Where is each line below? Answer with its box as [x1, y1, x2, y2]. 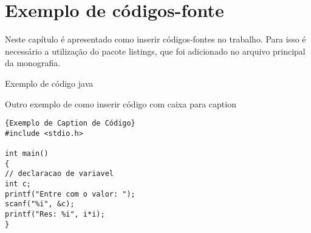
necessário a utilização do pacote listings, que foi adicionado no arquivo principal [5, 44, 306, 57]
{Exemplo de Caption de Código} [5, 119, 135, 128]
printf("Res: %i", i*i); [5, 210, 105, 218]
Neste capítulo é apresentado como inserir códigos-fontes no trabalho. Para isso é [5, 33, 306, 46]
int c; [5, 180, 31, 189]
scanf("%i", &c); [5, 200, 75, 209]
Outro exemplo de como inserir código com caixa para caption [5, 97, 236, 110]
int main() [5, 149, 49, 158]
